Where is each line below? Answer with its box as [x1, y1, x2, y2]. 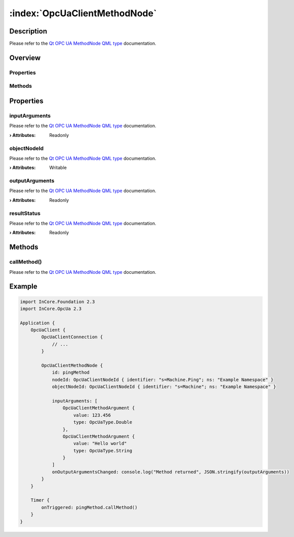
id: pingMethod [52, 370, 90, 375]
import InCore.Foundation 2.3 [20, 299, 95, 304]
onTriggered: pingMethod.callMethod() [41, 505, 138, 510]
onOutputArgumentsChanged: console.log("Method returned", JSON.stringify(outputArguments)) [52, 469, 289, 475]
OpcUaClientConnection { [41, 334, 103, 340]
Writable [49, 165, 67, 171]
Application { [20, 320, 55, 326]
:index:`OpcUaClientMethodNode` [9, 8, 157, 19]
